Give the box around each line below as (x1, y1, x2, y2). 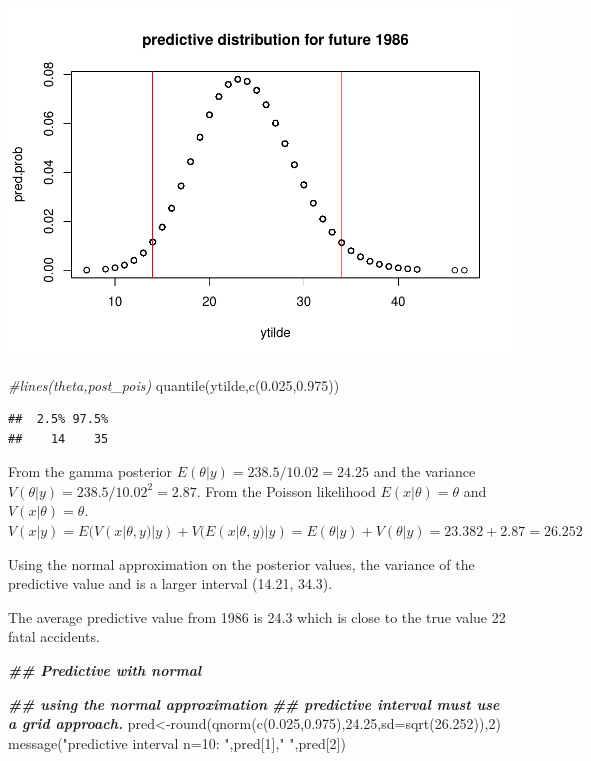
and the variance (373, 461, 476, 482)
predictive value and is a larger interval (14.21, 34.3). (8, 573, 333, 594)
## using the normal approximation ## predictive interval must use (8, 693, 500, 714)
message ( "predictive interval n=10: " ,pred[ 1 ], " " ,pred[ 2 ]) (8, 732, 346, 753)
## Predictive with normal (8, 660, 202, 681)
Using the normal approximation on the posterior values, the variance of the (8, 553, 475, 574)
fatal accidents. (8, 626, 100, 647)
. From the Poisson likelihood (196, 480, 376, 501)
